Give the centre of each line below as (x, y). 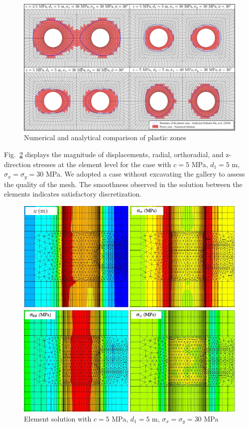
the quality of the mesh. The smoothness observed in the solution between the (123, 184)
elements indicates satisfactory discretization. (73, 194)
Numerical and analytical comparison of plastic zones (105, 137)
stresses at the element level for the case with (102, 164)
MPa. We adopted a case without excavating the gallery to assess (145, 174)
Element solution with (58, 418)
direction (17, 164)
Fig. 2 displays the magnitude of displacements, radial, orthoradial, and (114, 154)
